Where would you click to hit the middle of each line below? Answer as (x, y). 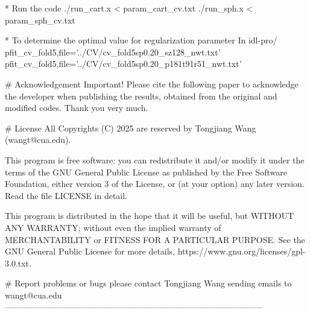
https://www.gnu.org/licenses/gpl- (242, 251)
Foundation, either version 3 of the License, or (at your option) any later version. (155, 184)
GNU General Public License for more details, (90, 251)
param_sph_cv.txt (40, 20)
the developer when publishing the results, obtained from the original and (141, 96)
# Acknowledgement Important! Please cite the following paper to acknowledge (152, 84)
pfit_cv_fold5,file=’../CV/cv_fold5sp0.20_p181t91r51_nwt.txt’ (123, 64)
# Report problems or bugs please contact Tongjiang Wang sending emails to (148, 283)
